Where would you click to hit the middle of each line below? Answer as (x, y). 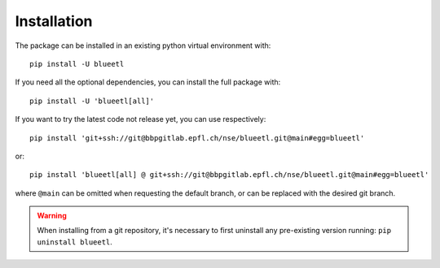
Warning (52, 216)
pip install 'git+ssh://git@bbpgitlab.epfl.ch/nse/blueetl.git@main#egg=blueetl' (197, 138)
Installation (54, 21)
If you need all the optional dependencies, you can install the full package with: (148, 82)
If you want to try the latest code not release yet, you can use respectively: (141, 119)
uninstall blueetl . (75, 242)
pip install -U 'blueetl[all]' (92, 101)
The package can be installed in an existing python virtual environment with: (143, 45)
